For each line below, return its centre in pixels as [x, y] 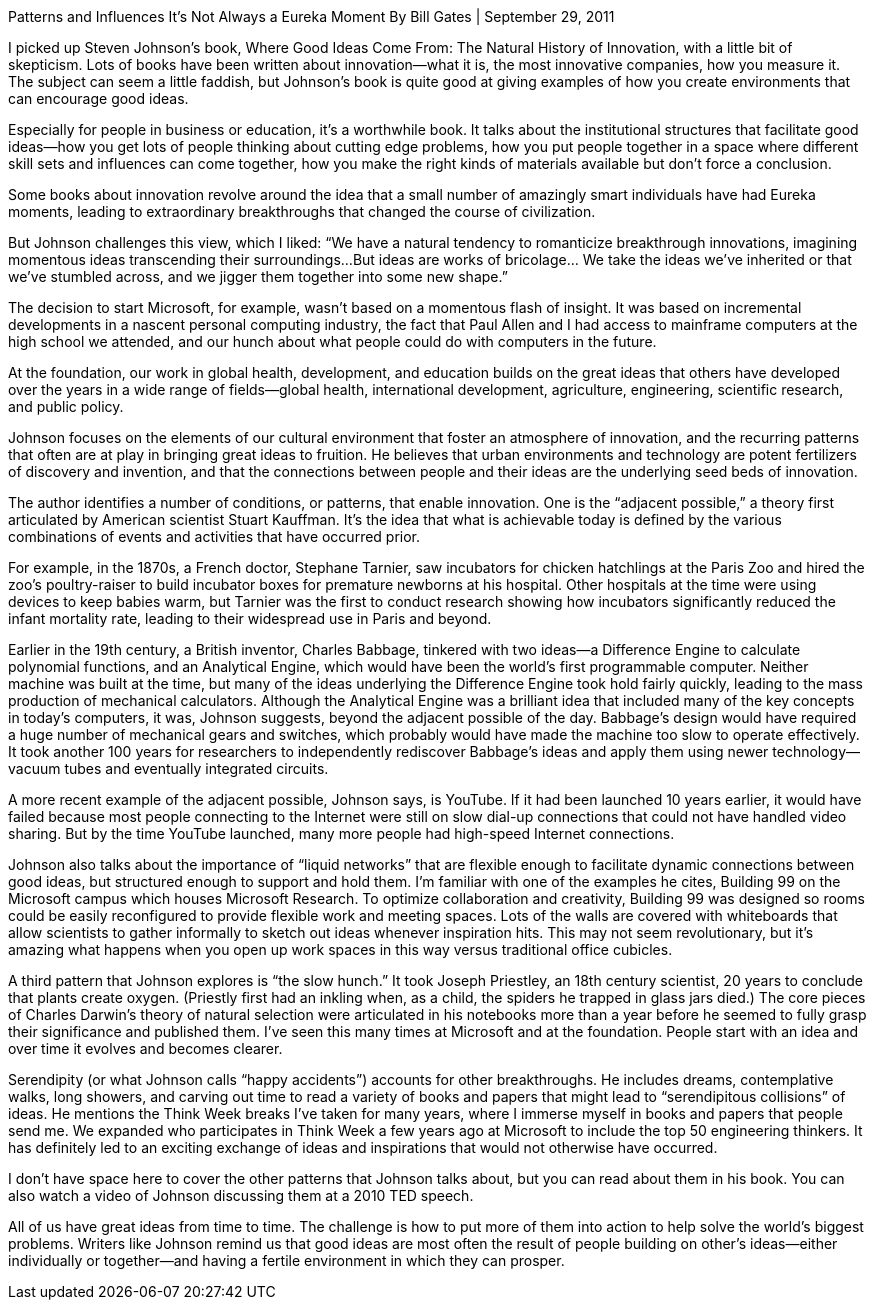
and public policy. [66, 406]
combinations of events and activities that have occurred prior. [214, 536]
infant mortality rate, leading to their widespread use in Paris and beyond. [250, 618]
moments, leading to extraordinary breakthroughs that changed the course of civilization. [302, 211]
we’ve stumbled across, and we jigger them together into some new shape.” [258, 276]
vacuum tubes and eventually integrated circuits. [168, 768]
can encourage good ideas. [98, 98]
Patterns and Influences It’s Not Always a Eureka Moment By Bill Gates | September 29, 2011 [311, 16]
